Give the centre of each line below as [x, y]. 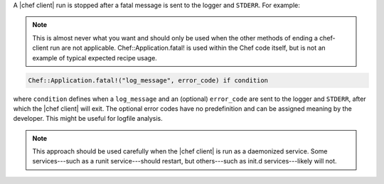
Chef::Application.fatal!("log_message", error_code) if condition [148, 80]
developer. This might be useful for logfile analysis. [88, 119]
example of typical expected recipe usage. [95, 58]
